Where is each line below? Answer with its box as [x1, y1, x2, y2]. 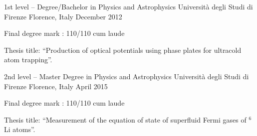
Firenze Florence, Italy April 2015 [4, 81, 108, 91]
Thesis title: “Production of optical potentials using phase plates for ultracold [4, 44, 242, 55]
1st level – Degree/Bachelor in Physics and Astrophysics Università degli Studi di [4, 1, 253, 11]
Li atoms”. [4, 124, 35, 135]
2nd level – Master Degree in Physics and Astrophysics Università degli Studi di [4, 71, 249, 81]
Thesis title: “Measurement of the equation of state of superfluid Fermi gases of [4, 114, 247, 125]
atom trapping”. [4, 54, 52, 65]
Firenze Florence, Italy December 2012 [4, 11, 122, 21]
